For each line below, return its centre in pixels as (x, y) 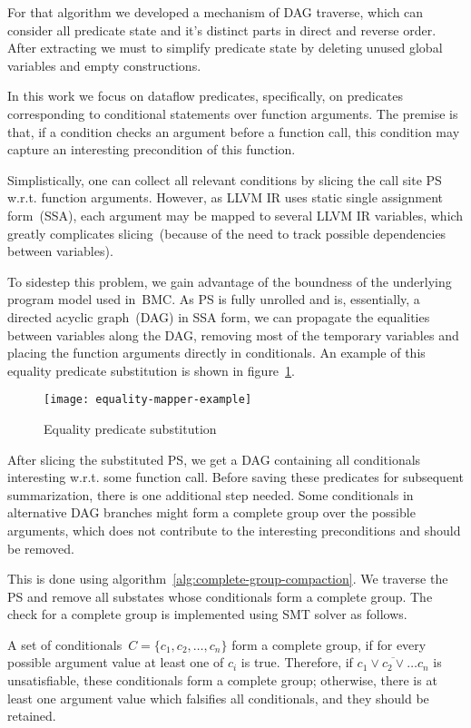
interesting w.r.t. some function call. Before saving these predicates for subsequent (235, 477)
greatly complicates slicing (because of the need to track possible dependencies (227, 233)
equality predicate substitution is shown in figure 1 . (151, 370)
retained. (32, 716)
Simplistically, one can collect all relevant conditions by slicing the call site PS (225, 179)
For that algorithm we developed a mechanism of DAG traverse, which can (216, 12)
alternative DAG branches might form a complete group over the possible (211, 512)
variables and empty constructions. (104, 65)
